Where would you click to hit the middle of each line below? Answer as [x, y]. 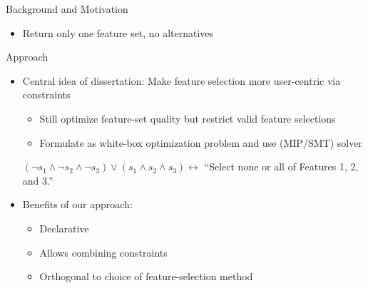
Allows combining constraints [103, 252]
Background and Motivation [67, 9]
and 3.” [38, 180]
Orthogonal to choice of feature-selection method [146, 276]
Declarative [64, 228]
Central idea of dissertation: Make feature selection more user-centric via [182, 80]
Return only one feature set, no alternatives [118, 32]
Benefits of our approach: [77, 204]
